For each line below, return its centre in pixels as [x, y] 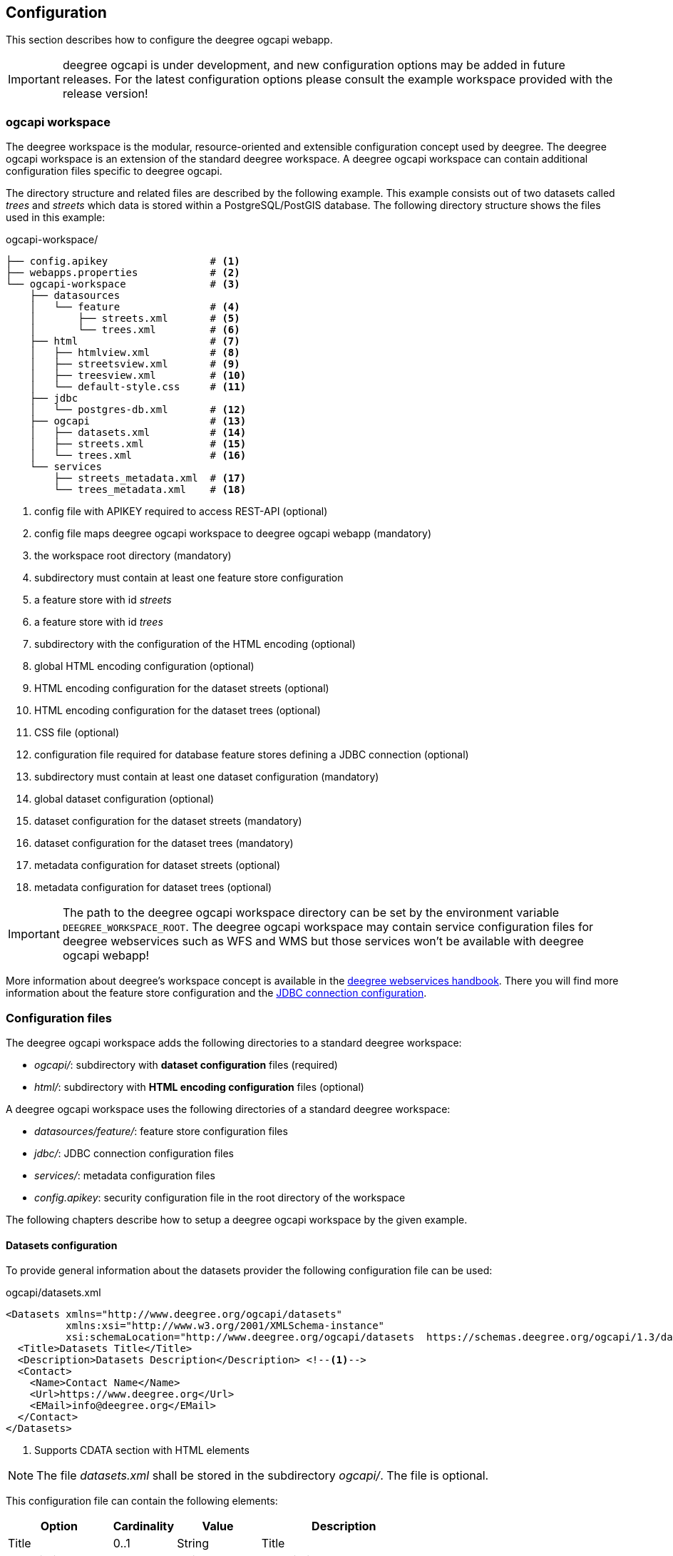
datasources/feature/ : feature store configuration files [161, 1131]
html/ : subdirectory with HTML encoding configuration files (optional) [199, 1087]
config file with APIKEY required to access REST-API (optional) [181, 512]
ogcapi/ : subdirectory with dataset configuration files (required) [186, 1064]
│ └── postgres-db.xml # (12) [138, 410]
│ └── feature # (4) [135, 307]
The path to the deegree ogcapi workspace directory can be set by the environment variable [311, 913]
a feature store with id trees [99, 622]
